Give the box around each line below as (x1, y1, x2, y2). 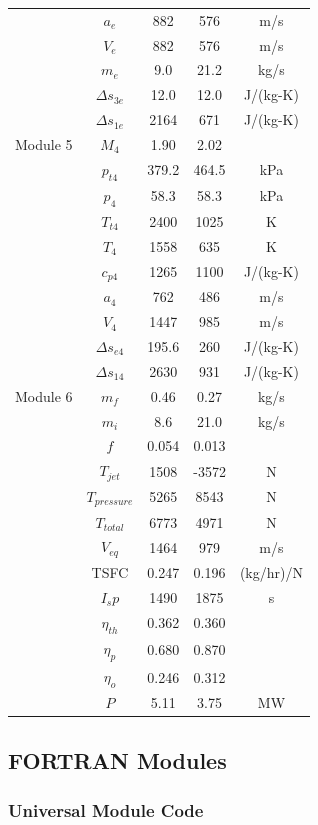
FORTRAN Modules (8, 745, 227, 776)
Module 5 (15, 133, 73, 154)
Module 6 (15, 385, 73, 406)
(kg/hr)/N (239, 562, 303, 583)
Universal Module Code (8, 797, 204, 822)
